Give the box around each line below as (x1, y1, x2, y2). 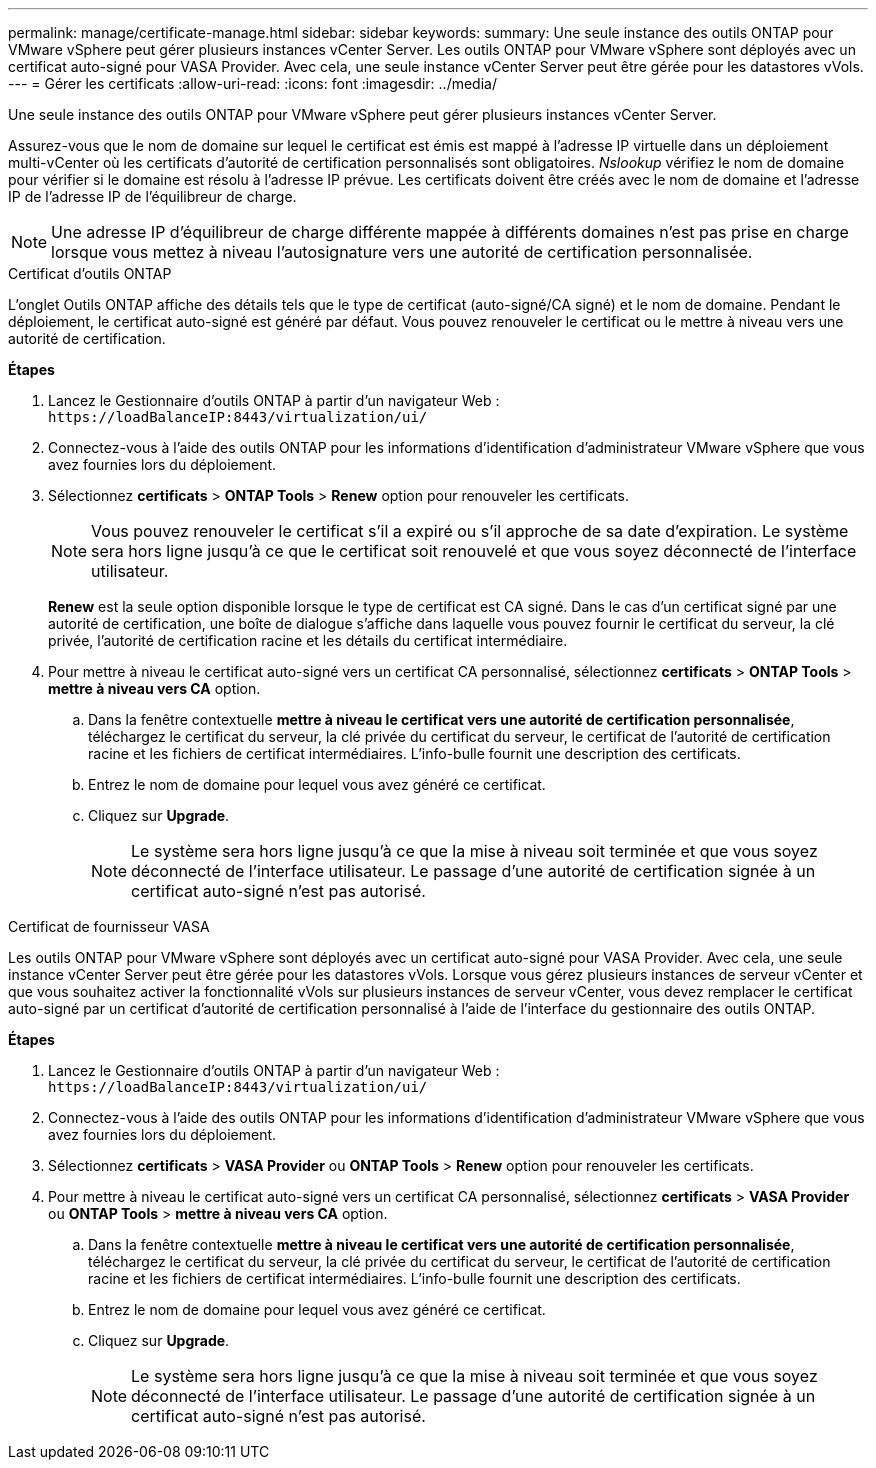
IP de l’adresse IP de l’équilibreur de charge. (8, 188, 297, 205)
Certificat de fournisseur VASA (8, 918, 210, 935)
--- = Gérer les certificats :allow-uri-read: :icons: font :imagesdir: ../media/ (8, 75, 497, 92)
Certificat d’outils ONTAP (8, 265, 172, 282)
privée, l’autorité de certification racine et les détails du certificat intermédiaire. (48, 632, 568, 649)
